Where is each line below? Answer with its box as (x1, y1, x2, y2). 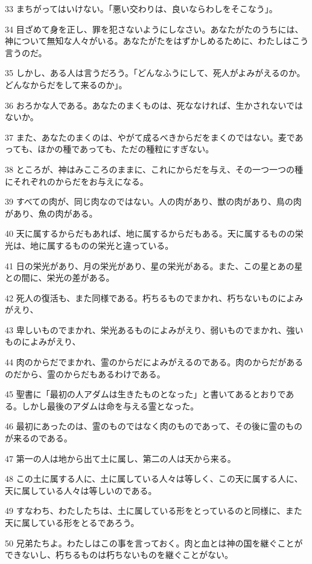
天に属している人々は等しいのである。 (5, 484, 157, 496)
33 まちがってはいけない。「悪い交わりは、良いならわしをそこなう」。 (5, 2, 278, 14)
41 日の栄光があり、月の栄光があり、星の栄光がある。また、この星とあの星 (5, 259, 303, 272)
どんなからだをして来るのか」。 (5, 78, 127, 91)
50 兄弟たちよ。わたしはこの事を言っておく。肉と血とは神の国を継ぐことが (5, 536, 303, 549)
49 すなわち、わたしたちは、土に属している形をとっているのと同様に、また (5, 504, 302, 517)
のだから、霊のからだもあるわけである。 (5, 367, 165, 380)
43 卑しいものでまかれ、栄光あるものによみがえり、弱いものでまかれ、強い (5, 323, 304, 336)
